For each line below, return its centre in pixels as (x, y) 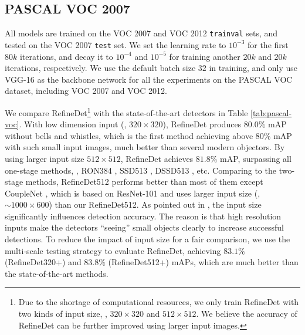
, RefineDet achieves (157, 158)
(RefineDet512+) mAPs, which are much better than (203, 262)
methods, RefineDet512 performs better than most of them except (144, 182)
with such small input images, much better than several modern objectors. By (145, 147)
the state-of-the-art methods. (57, 273)
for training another (205, 56)
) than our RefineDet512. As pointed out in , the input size (155, 204)
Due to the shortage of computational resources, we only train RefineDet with (159, 302)
